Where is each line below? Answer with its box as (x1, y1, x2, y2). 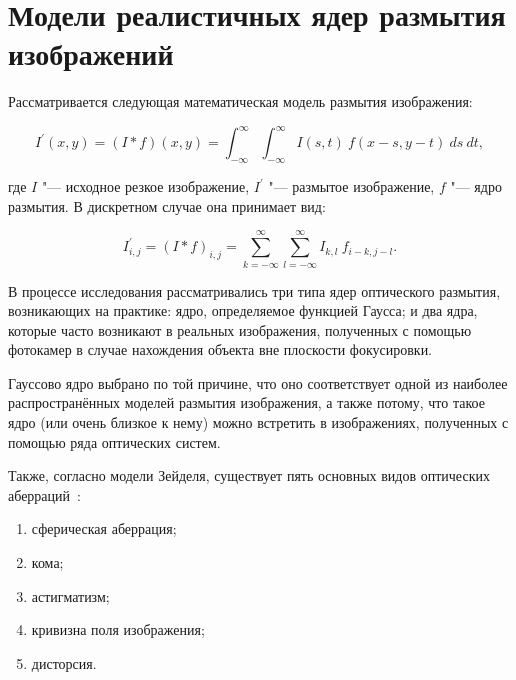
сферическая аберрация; (31, 518, 177, 539)
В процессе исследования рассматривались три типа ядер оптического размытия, (8, 280, 501, 301)
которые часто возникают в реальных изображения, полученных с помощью (8, 319, 472, 340)
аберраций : (8, 484, 81, 505)
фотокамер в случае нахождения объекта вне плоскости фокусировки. (8, 339, 433, 360)
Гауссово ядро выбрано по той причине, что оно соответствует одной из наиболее (8, 372, 508, 393)
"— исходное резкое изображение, (41, 176, 250, 197)
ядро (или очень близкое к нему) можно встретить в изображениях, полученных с (8, 412, 509, 433)
